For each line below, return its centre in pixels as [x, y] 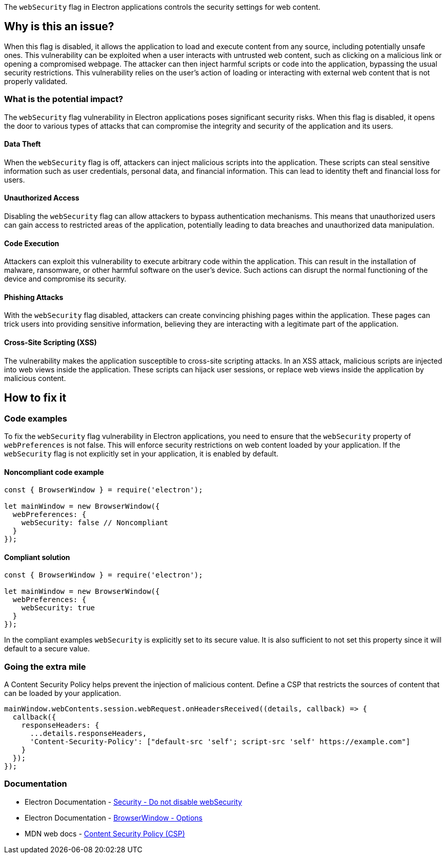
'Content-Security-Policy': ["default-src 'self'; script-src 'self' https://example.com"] [220, 742]
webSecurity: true [58, 608]
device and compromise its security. [65, 279]
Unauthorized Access [42, 198]
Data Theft [23, 144]
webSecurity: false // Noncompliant [95, 523]
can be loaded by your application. [63, 693]
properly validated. [36, 81]
